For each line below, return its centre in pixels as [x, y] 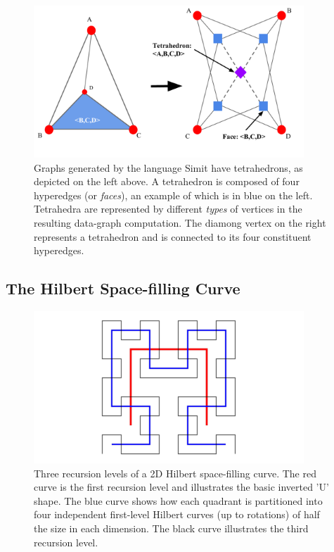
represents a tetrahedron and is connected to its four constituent [173, 236]
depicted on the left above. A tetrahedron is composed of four [167, 181]
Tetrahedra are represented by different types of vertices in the [168, 209]
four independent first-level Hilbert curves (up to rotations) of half [177, 514]
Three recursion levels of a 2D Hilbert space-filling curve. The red [175, 473]
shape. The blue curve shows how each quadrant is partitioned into [178, 500]
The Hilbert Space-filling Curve [123, 288]
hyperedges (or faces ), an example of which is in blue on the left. [173, 195]
